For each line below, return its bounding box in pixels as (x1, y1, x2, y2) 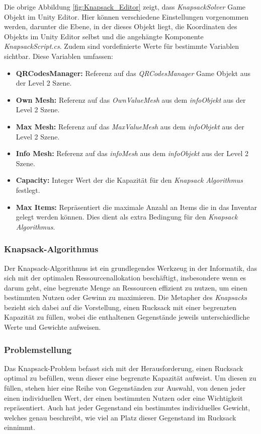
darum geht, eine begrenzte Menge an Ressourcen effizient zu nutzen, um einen (4, 282, 247, 293)
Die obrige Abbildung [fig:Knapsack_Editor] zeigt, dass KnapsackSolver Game (4, 2, 246, 12)
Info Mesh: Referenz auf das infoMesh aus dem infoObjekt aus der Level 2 (16, 148, 248, 159)
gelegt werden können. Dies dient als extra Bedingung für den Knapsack (16, 211, 238, 222)
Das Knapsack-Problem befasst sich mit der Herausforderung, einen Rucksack (4, 363, 243, 373)
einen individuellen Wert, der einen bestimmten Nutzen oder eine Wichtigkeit (4, 392, 243, 403)
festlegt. (16, 184, 40, 195)
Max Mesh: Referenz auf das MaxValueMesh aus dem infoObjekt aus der (16, 121, 244, 131)
